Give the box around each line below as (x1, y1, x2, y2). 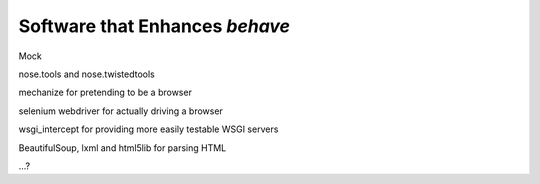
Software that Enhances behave (18, 15, 290, 37)
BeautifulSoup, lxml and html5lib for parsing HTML (18, 141, 227, 154)
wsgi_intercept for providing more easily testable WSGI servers (18, 123, 279, 135)
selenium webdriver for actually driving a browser (18, 105, 224, 117)
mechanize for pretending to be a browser (18, 86, 192, 99)
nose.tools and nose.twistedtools (18, 68, 155, 80)
